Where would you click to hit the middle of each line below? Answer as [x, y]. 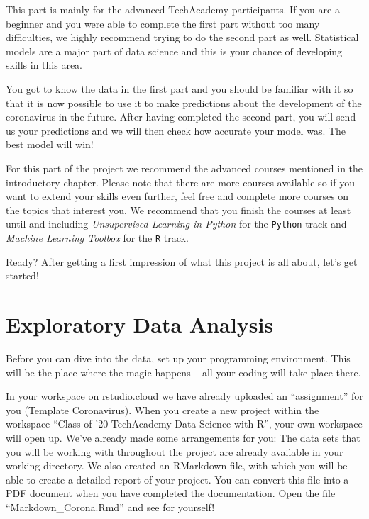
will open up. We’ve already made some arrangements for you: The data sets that [183, 437]
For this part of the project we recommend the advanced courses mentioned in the [184, 168]
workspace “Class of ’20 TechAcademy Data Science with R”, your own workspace [184, 424]
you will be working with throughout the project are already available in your [175, 451]
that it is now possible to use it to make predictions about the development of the [184, 102]
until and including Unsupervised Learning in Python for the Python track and [176, 224]
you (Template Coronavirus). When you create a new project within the [163, 409]
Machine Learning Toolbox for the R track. [97, 237]
